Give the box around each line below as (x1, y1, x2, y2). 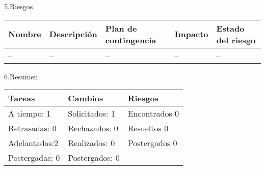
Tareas (8, 92, 35, 104)
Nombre (8, 28, 41, 40)
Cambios (68, 92, 103, 104)
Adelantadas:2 (8, 137, 59, 149)
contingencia (105, 34, 156, 46)
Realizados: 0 (68, 137, 115, 149)
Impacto (174, 28, 208, 40)
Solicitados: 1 (68, 107, 115, 120)
